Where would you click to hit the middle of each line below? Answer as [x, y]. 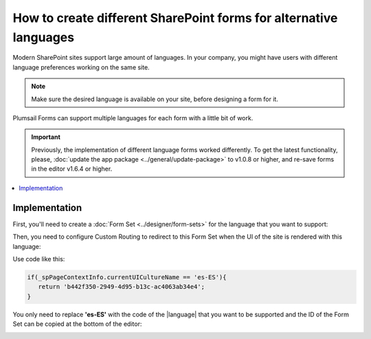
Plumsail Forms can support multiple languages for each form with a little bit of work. [133, 118]
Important [46, 137]
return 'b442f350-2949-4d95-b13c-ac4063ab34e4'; [122, 287]
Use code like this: [39, 259]
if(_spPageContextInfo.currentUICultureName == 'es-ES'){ [127, 277]
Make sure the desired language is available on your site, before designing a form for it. [155, 99]
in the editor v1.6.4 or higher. [72, 169]
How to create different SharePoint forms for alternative [175, 18]
